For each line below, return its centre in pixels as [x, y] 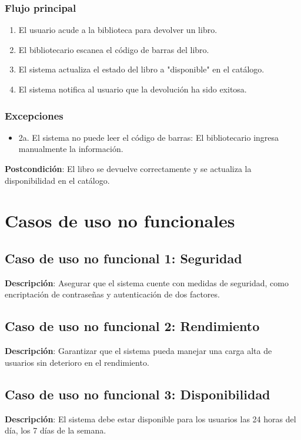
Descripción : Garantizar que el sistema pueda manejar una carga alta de [138, 351]
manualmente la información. [71, 149]
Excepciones [34, 115]
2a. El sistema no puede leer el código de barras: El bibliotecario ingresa [149, 137]
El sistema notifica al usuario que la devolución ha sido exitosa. [133, 89]
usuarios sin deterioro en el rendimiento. [77, 362]
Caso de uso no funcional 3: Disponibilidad [138, 394]
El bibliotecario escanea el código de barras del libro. [114, 49]
